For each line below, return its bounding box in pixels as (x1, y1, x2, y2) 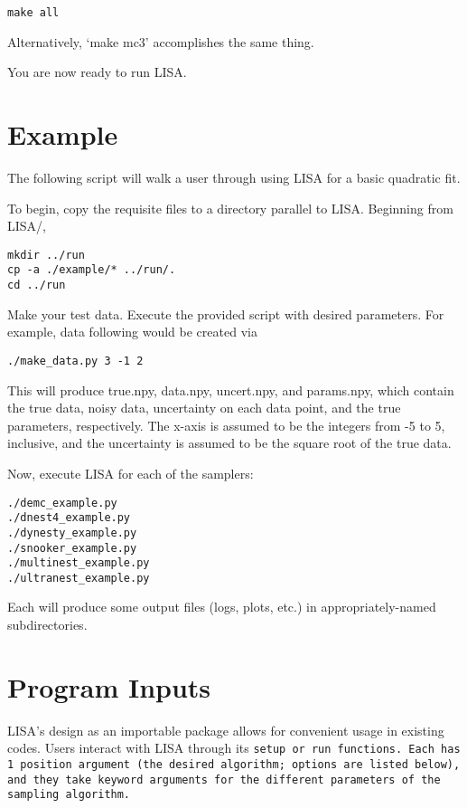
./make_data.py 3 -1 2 (7, 354, 144, 367)
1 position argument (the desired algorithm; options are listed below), (7, 758, 461, 772)
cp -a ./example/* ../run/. (7, 263, 176, 277)
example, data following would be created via (7, 322, 257, 341)
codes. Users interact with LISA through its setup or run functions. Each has (7, 738, 461, 757)
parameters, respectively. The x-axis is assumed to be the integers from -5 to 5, (7, 415, 445, 434)
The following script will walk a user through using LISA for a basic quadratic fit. (7, 167, 461, 186)
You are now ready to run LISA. (7, 62, 187, 81)
